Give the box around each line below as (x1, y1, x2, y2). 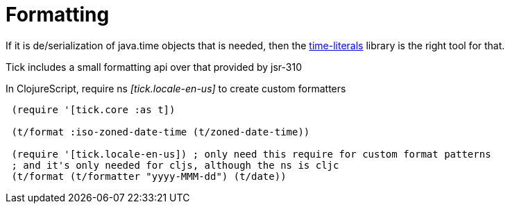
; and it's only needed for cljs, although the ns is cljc (11, 159, 339, 171)
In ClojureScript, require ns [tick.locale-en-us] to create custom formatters (6, 82, 346, 94)
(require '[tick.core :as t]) (11, 103, 176, 115)
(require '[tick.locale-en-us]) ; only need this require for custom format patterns (11, 148, 491, 160)
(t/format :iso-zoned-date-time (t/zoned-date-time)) (11, 126, 310, 137)
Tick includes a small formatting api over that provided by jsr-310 (6, 60, 302, 73)
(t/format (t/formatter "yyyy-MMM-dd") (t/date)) (11, 170, 287, 182)
